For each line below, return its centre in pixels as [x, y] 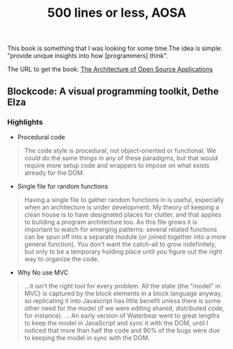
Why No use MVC [43, 272]
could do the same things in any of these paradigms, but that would [121, 157]
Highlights [25, 122]
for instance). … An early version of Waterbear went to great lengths [122, 316]
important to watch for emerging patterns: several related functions [121, 229]
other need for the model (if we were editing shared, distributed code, [124, 308]
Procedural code [41, 137]
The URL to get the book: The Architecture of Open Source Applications [110, 69]
